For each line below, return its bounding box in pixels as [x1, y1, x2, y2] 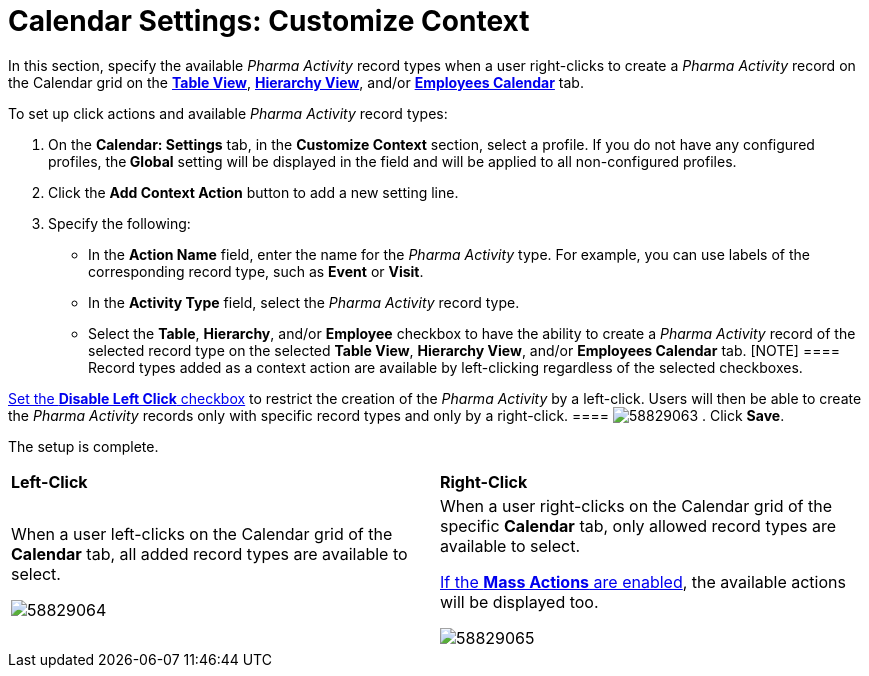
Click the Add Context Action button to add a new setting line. [48, 183, 459, 201]
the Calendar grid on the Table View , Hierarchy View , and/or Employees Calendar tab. [8, 73, 584, 91]
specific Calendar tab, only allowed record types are [440, 515, 837, 536]
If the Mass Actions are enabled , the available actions [440, 571, 846, 592]
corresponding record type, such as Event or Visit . [88, 262, 424, 280]
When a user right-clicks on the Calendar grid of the [440, 495, 833, 516]
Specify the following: [48, 214, 191, 232]
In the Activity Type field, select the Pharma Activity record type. [88, 293, 520, 311]
